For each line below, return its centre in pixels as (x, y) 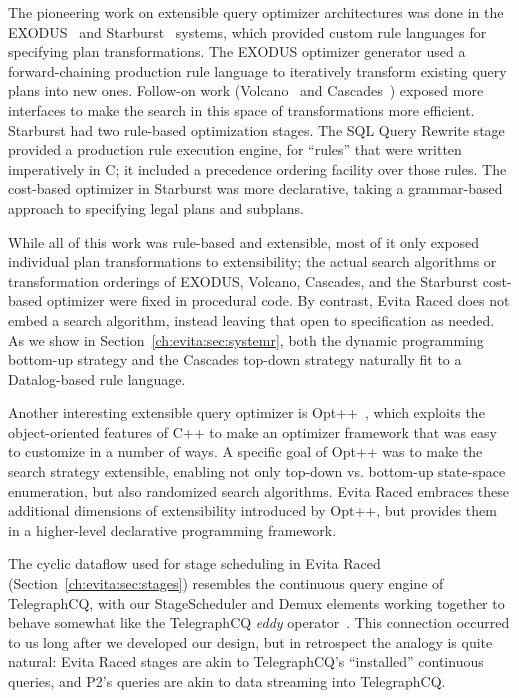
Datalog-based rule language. (97, 378)
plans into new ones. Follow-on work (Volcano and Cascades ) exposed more (246, 90)
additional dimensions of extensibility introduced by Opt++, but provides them (252, 510)
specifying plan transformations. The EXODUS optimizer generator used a (237, 51)
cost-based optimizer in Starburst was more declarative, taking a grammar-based (255, 188)
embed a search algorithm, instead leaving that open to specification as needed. (251, 319)
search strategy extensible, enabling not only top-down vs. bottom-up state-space (257, 471)
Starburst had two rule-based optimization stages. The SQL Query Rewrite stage (256, 129)
